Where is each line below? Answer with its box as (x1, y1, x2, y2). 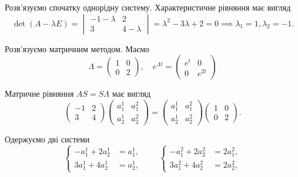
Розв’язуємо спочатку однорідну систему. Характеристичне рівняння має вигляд (5, 1, 291, 13)
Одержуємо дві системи (5, 133, 90, 145)
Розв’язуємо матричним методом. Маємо (5, 42, 150, 55)
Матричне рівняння (5, 87, 74, 100)
